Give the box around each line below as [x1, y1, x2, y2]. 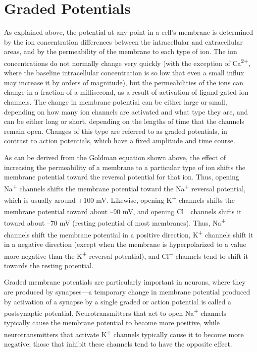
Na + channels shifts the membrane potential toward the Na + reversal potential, [4, 181, 246, 193]
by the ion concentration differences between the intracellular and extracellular [4, 36, 243, 47]
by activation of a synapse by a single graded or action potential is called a [4, 296, 231, 306]
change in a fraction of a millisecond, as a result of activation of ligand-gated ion [4, 87, 249, 97]
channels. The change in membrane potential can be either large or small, [4, 96, 227, 107]
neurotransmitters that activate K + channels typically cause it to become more [4, 328, 244, 339]
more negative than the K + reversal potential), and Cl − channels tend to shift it [4, 249, 248, 261]
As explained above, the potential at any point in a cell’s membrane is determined [4, 27, 254, 37]
